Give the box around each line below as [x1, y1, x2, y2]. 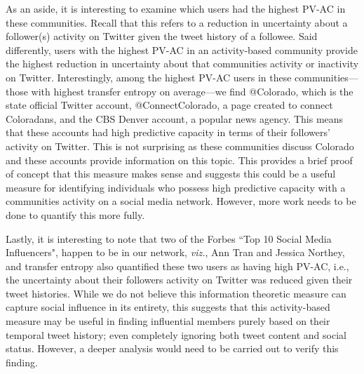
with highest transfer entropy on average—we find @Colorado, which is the [31, 84, 353, 98]
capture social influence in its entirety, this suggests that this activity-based [6, 300, 330, 314]
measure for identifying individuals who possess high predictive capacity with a [6, 180, 346, 194]
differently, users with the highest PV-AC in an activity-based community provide [6, 42, 358, 57]
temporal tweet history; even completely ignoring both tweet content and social [6, 327, 346, 342]
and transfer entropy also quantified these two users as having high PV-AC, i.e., [6, 258, 349, 273]
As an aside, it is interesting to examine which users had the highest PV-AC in [6, 1, 346, 15]
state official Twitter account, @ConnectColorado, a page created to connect [6, 98, 333, 112]
